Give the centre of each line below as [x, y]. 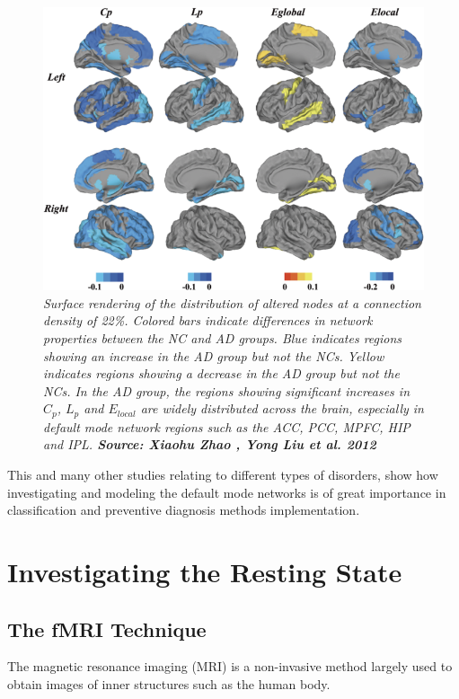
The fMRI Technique [107, 628]
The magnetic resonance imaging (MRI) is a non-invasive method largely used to [230, 666]
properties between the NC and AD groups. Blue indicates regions [223, 338]
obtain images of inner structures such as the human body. [169, 683]
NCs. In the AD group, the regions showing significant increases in [227, 390]
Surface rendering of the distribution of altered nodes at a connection [232, 302]
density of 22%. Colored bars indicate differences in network [208, 320]
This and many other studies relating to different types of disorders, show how [223, 475]
